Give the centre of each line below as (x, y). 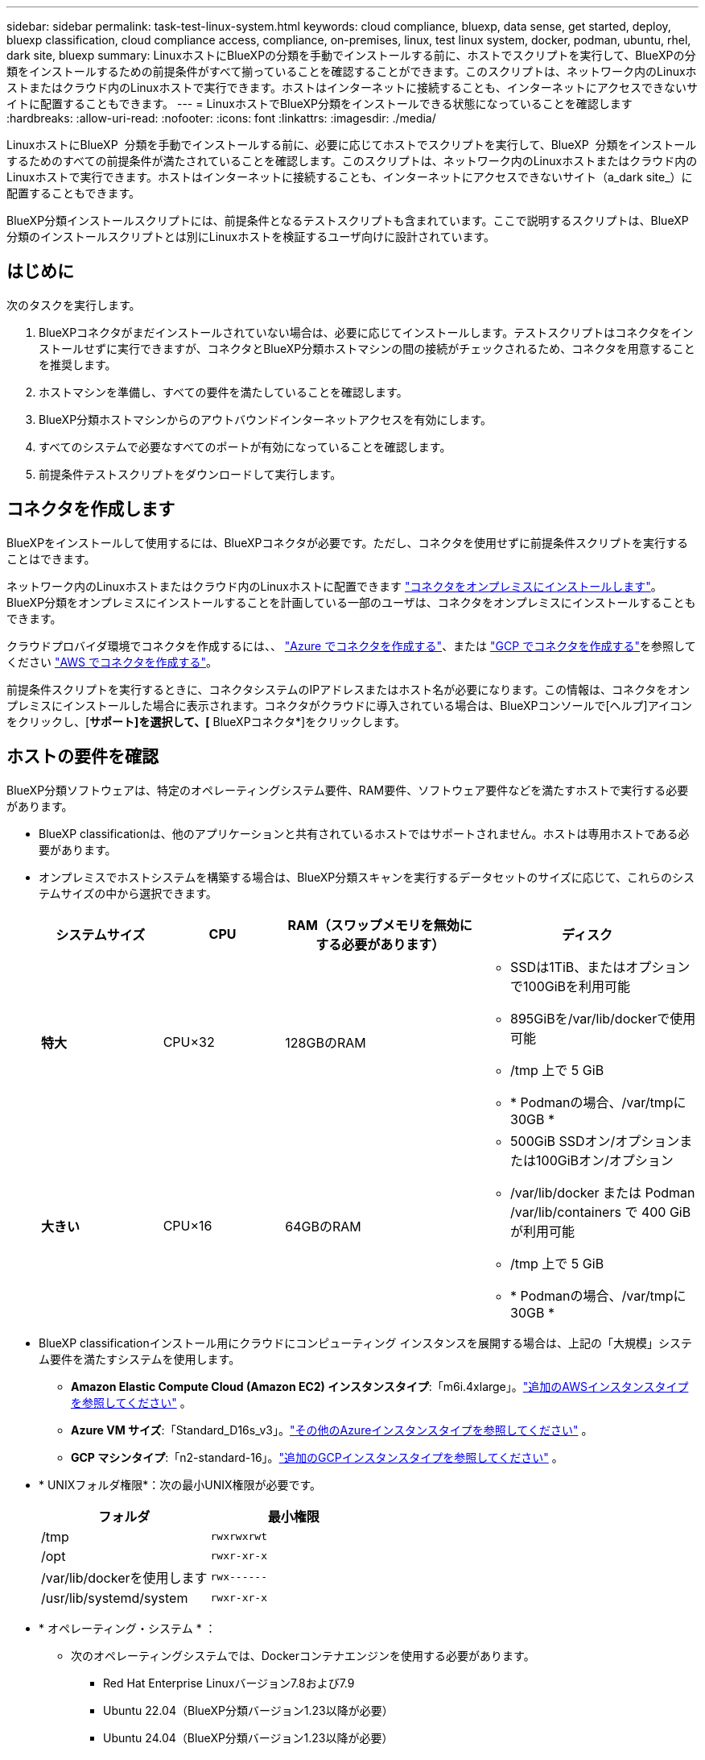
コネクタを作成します (91, 509)
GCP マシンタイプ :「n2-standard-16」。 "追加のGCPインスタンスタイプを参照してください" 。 (317, 1457)
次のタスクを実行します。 (74, 305)
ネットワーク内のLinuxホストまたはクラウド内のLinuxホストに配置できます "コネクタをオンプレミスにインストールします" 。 (334, 586)
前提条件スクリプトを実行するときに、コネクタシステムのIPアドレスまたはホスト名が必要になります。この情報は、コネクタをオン (348, 689)
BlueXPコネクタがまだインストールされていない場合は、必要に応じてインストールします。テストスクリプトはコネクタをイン (366, 332)
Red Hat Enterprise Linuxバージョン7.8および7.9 (229, 1683)
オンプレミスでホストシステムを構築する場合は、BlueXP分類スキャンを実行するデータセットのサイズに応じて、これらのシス (367, 877)
